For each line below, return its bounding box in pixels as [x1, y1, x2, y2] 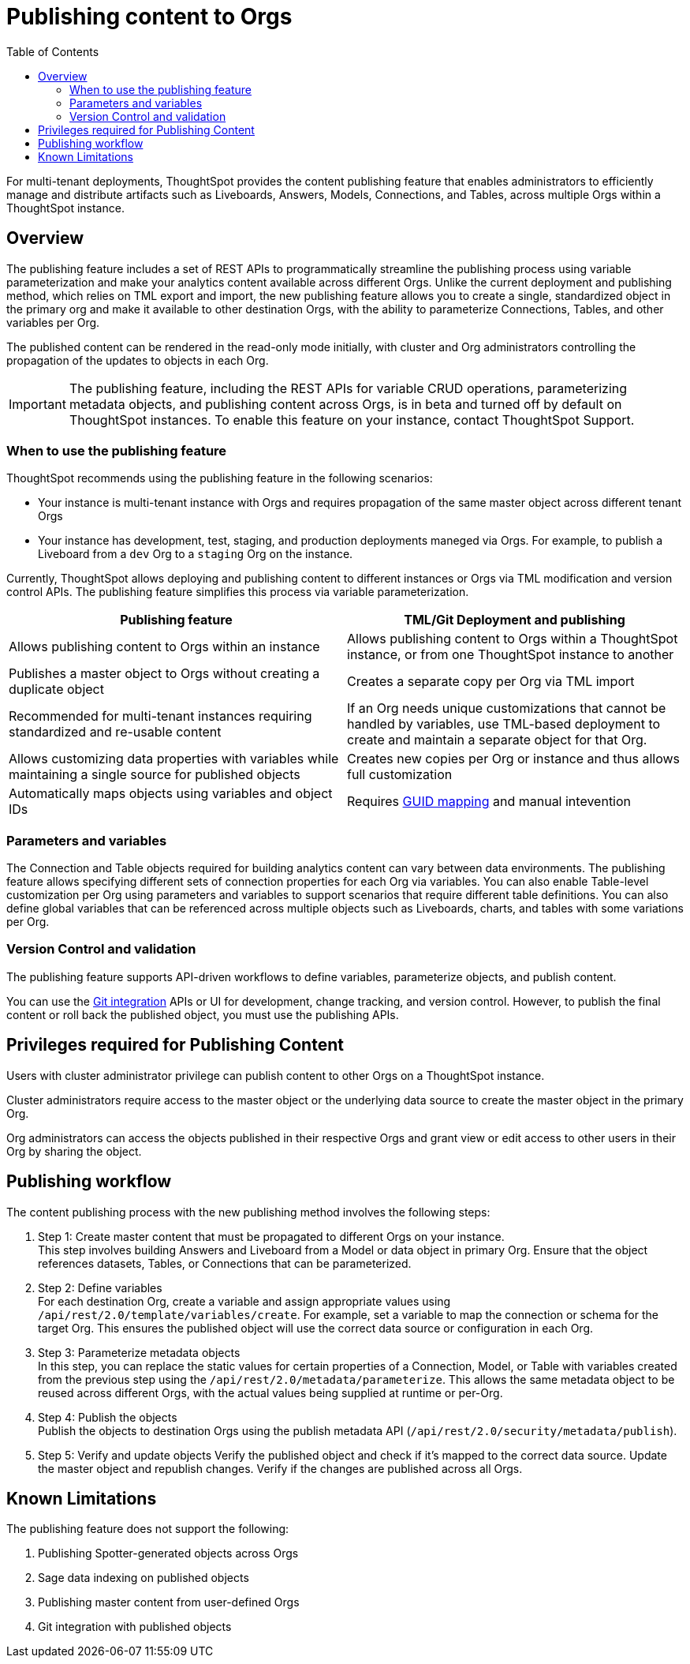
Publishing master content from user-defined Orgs [38, 1595, 300, 1610]
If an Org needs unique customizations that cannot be [347, 700, 666, 717]
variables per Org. [6, 315, 100, 329]
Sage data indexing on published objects [38, 1571, 249, 1585]
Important [9, 395, 66, 412]
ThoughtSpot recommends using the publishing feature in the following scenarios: [6, 471, 433, 485]
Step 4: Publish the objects [38, 1410, 177, 1424]
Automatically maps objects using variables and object [9, 785, 333, 802]
